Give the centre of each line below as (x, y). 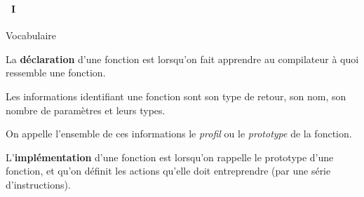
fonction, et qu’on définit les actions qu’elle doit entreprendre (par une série (168, 171)
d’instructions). (38, 184)
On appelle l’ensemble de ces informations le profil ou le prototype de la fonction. (179, 134)
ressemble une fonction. (56, 73)
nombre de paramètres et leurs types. (86, 110)
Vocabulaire (31, 35)
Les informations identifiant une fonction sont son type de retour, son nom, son (176, 96)
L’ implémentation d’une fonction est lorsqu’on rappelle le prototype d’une (170, 157)
